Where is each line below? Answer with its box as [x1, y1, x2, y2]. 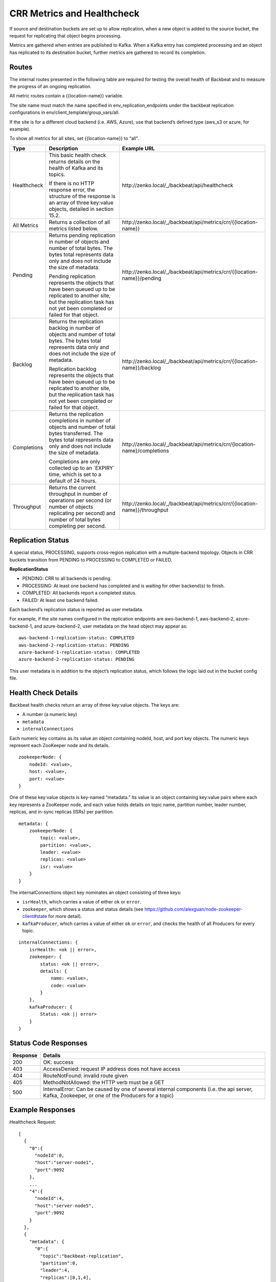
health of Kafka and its [49, 164, 103, 171]
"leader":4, [40, 1267, 70, 1273]
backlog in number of [49, 324, 101, 331]
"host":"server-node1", [34, 1159, 95, 1166]
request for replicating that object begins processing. [9, 32, 122, 38]
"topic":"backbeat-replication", [40, 1253, 124, 1259]
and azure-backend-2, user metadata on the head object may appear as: [34, 623, 188, 629]
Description [49, 145, 78, 152]
